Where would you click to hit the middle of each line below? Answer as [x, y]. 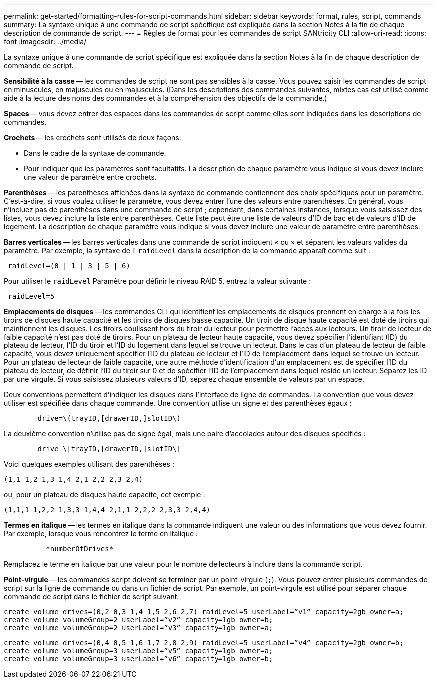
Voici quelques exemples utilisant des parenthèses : [89, 464]
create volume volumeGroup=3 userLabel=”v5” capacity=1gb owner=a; [139, 651]
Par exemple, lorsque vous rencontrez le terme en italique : [101, 533]
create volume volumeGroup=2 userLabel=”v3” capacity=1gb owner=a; [139, 628]
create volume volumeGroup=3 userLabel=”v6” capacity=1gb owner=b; [139, 659]
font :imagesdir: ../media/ [45, 42]
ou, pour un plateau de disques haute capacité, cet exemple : [105, 495]
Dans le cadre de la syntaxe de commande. [95, 153]
